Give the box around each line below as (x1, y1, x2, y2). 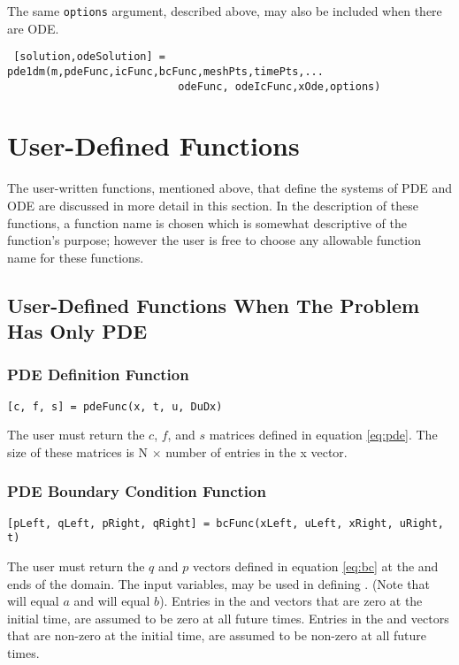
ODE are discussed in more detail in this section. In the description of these (7, 195, 418, 214)
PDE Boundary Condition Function (7, 480, 266, 502)
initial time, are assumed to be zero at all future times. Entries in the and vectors (7, 608, 449, 627)
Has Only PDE (7, 317, 148, 345)
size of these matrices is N (7, 442, 148, 461)
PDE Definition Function (7, 363, 189, 386)
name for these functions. (7, 248, 144, 266)
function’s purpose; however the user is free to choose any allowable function (7, 231, 421, 249)
